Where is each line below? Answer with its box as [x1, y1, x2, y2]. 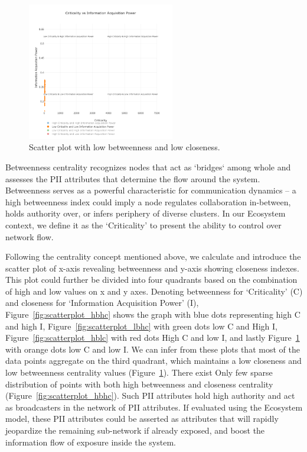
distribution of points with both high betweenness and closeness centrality [5, 377, 273, 390]
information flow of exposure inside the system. [5, 435, 176, 448]
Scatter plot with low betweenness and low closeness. [29, 141, 220, 153]
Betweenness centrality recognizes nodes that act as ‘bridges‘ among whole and [5, 160, 291, 173]
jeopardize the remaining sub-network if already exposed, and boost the [5, 424, 265, 437]
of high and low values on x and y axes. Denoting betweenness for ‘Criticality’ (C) [5, 285, 303, 297]
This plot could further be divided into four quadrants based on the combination [5, 273, 298, 286]
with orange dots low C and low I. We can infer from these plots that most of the [5, 343, 300, 355]
